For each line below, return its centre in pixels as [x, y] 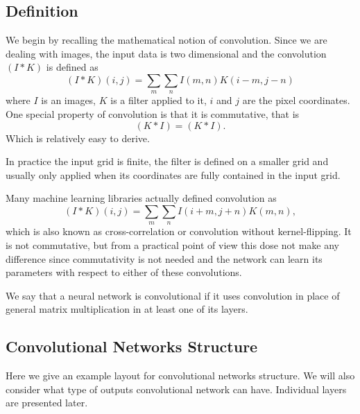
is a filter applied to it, [158, 100]
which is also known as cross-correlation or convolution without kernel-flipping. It [179, 231]
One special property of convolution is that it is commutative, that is [153, 113]
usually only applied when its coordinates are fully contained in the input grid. [173, 174]
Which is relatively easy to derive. [78, 138]
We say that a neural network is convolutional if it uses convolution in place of [173, 295]
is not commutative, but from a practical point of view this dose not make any [172, 244]
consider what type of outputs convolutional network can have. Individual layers [176, 389]
